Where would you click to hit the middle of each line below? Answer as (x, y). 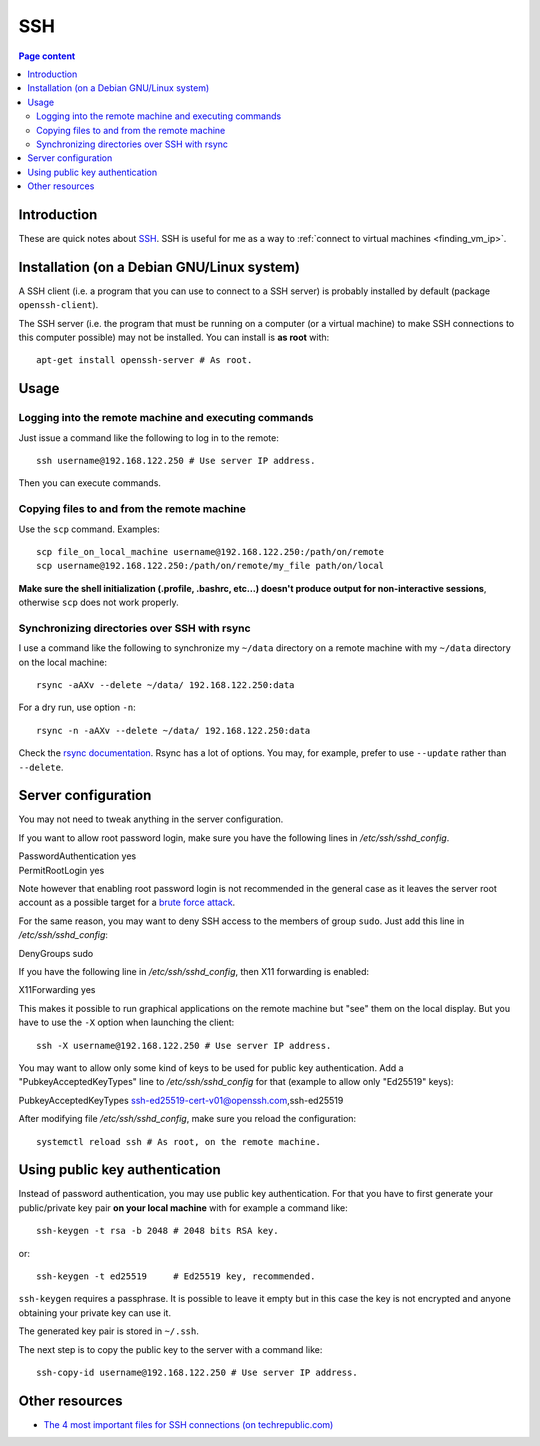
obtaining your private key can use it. (95, 1312)
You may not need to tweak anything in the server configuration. (151, 819)
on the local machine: (62, 662)
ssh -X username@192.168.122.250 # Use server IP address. (184, 1045)
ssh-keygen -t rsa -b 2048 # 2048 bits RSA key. (157, 1231)
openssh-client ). (58, 305)
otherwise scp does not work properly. (98, 602)
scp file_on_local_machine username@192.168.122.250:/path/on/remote (210, 551)
